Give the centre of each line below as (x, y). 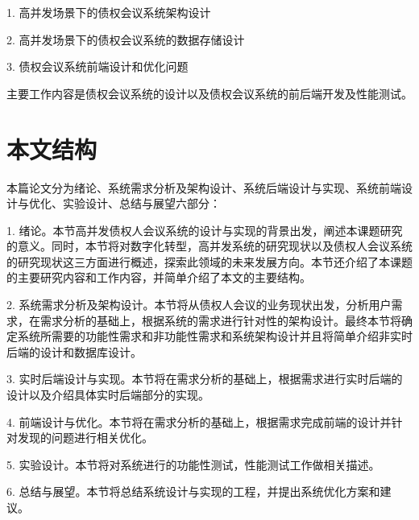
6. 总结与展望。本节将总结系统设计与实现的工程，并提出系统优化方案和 (193, 491)
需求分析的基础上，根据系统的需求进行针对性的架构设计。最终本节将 (220, 320)
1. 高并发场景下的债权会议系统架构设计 (109, 12)
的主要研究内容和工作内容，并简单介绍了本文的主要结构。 (159, 277)
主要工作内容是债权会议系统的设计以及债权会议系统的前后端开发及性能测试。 (209, 93)
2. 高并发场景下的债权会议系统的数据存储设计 (126, 39)
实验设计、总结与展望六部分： (141, 203)
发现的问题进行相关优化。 (85, 437)
